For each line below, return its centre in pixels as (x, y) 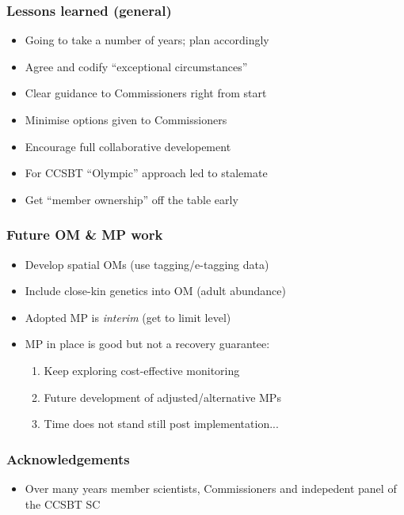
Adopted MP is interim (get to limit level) (128, 317)
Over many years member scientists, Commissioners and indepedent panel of (211, 488)
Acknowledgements (68, 458)
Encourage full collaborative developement (128, 146)
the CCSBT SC (63, 504)
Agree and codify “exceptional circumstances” (136, 66)
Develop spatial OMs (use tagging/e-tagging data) (147, 264)
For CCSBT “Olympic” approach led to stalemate (146, 173)
